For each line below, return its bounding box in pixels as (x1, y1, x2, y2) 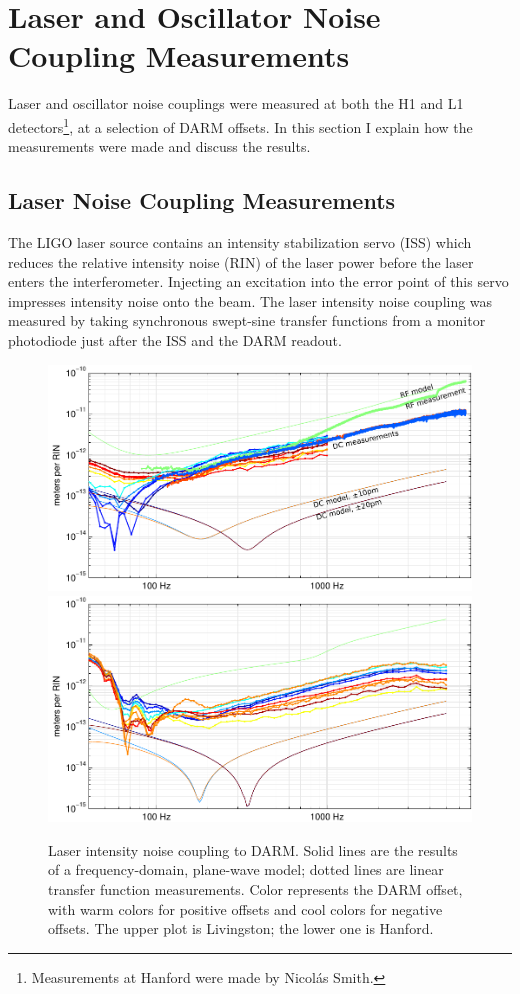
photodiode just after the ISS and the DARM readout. (8, 329, 342, 350)
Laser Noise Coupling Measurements (8, 185, 396, 216)
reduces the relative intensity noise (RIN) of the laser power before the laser (8, 251, 474, 272)
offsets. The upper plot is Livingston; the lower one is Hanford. (48, 918, 434, 939)
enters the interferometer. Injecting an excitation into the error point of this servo (8, 271, 509, 292)
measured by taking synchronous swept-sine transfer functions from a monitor (8, 310, 486, 331)
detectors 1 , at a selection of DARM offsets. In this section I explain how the (8, 113, 473, 137)
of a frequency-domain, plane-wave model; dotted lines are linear (48, 859, 444, 880)
